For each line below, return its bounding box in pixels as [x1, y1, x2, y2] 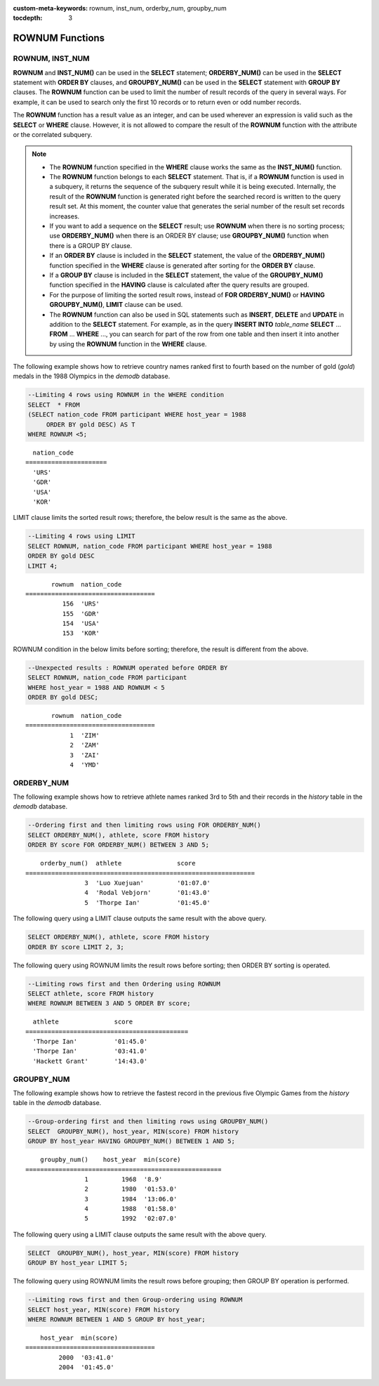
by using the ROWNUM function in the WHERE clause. [49, 339, 207, 348]
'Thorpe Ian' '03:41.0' [32, 1047, 148, 1055]
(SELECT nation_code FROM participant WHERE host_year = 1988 [27, 411, 246, 419]
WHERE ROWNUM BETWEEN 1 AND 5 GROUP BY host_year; [27, 1315, 206, 1323]
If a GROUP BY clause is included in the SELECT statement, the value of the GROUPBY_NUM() [49, 270, 324, 279]
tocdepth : [13, 14, 43, 22]
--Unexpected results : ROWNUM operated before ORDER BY [27, 664, 228, 672]
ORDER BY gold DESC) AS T [46, 420, 136, 429]
